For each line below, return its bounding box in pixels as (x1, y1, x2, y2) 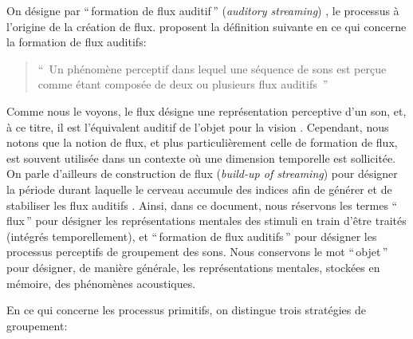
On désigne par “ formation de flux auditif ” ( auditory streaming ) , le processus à (6, 2, 399, 18)
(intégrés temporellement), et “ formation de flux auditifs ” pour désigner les (6, 227, 377, 244)
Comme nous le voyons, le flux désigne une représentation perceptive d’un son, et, (6, 102, 407, 119)
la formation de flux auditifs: (6, 34, 147, 50)
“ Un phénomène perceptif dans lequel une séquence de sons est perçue (37, 60, 387, 77)
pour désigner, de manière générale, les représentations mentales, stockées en (6, 258, 380, 275)
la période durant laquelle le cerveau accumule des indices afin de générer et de (6, 180, 392, 197)
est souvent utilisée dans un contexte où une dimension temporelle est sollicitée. (6, 149, 396, 166)
